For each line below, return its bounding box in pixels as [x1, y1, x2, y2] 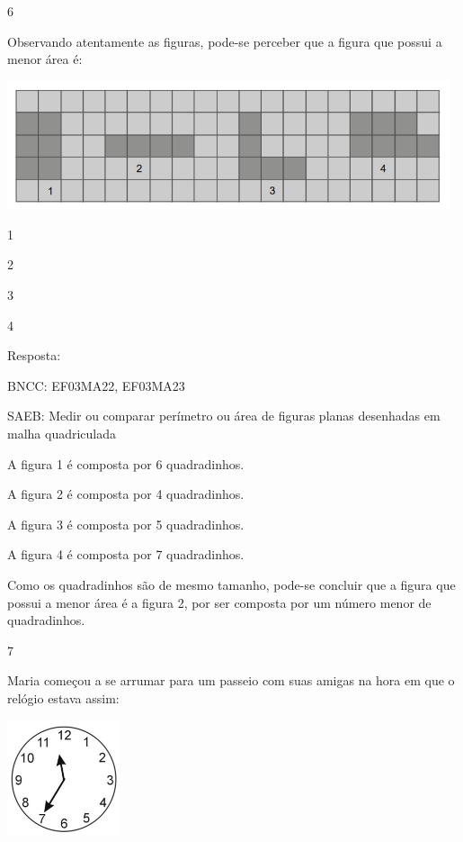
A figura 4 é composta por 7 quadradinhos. [7, 545, 245, 564]
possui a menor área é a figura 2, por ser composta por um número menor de [7, 593, 432, 611]
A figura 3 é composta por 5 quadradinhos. [7, 514, 245, 533]
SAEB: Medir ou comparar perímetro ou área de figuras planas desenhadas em [7, 406, 441, 425]
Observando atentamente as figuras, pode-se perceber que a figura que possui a [7, 32, 442, 50]
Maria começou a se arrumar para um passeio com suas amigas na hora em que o [7, 671, 455, 690]
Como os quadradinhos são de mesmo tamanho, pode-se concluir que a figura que [7, 575, 456, 593]
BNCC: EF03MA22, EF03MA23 [7, 376, 185, 394]
